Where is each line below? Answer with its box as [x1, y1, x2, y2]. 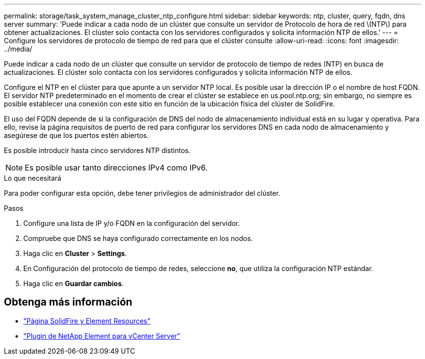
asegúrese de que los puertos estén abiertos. [4, 131, 149, 139]
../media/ [4, 45, 33, 53]
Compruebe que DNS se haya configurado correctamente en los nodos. [23, 234, 253, 242]
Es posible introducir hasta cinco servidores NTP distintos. [4, 146, 191, 154]
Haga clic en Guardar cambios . [23, 279, 124, 288]
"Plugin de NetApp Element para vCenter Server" [23, 331, 180, 340]
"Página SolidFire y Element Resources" [23, 316, 151, 325]
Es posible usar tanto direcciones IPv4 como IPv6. [25, 163, 208, 172]
